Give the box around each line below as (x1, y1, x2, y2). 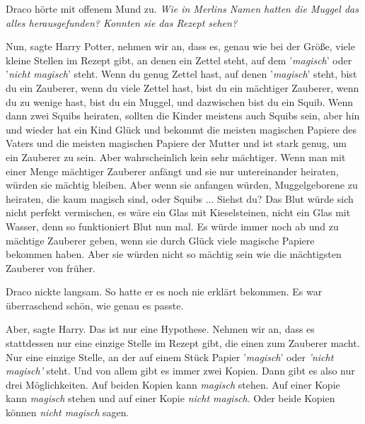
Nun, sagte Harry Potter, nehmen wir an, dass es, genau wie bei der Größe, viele (6, 39, 355, 54)
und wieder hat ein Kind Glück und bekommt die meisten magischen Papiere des (6, 122, 357, 136)
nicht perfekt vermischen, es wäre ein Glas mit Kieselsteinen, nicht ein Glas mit (6, 205, 351, 220)
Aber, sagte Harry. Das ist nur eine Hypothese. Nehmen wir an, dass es (6, 322, 315, 336)
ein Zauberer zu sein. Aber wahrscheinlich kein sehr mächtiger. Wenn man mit (6, 149, 346, 164)
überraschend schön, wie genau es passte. (6, 298, 184, 312)
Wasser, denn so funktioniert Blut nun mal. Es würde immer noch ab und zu (6, 218, 339, 233)
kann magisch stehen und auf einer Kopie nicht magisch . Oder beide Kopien (6, 391, 335, 406)
